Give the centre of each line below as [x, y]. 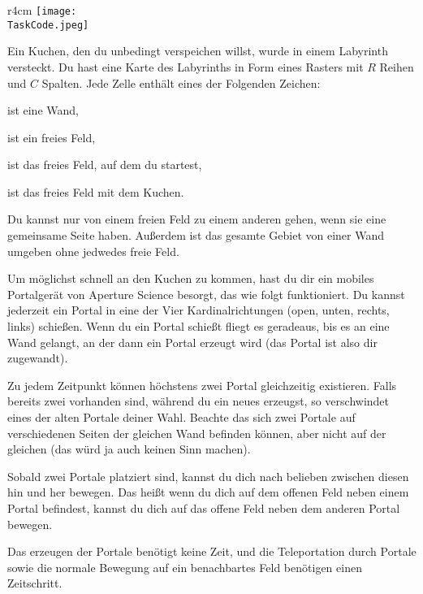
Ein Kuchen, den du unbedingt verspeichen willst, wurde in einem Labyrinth [198, 51]
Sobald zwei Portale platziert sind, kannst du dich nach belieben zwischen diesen [208, 476]
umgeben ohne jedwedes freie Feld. [93, 251]
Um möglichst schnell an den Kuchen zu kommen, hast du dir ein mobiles [191, 278]
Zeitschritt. [35, 583]
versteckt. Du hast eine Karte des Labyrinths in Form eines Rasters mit [186, 66]
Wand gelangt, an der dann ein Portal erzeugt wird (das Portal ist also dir [192, 342]
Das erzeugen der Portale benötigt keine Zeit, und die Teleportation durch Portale [212, 551]
